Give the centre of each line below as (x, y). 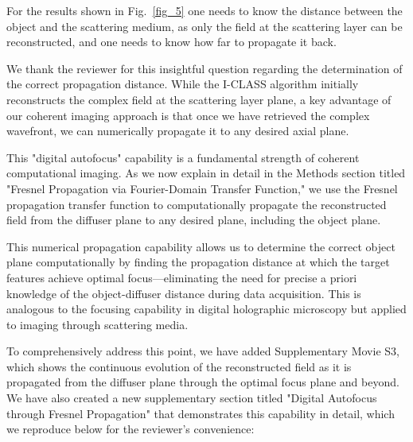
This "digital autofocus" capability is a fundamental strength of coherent (183, 157)
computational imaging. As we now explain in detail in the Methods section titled (206, 173)
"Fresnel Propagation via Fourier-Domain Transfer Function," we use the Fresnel (202, 188)
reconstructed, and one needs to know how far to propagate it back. (171, 42)
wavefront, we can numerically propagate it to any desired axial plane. (178, 131)
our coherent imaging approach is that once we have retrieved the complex (188, 115)
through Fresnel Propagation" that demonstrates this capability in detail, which (201, 413)
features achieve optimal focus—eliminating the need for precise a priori (182, 277)
